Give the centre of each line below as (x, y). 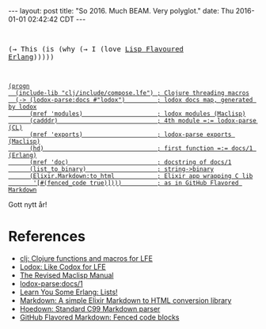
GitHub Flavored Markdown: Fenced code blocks (99, 317)
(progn (19, 86)
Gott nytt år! (28, 204)
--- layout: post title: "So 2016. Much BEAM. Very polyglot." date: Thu (121, 11)
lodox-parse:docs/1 (51, 283)
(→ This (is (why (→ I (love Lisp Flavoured (96, 49)
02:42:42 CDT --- (57, 19)
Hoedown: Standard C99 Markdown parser (90, 308)
